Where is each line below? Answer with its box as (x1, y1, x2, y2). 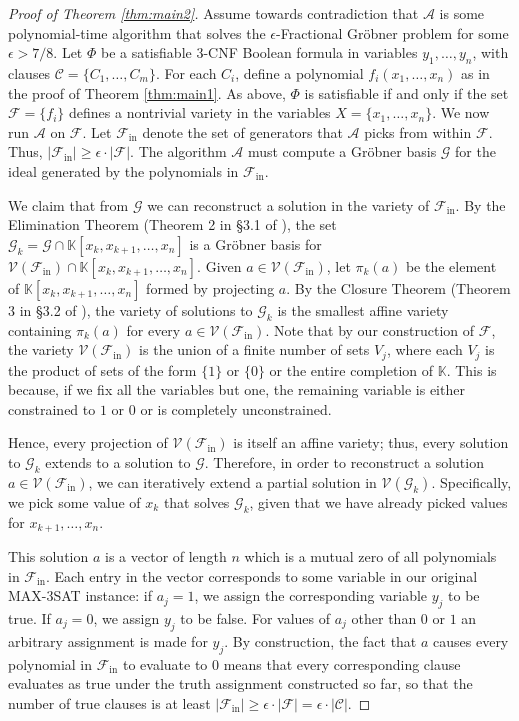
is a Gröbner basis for (189, 233, 322, 254)
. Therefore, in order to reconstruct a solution (204, 451, 484, 472)
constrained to (8, 398, 96, 419)
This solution (8, 546, 89, 566)
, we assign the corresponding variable (194, 585, 428, 606)
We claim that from (8, 194, 129, 215)
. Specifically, (431, 471, 512, 492)
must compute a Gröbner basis (247, 141, 437, 162)
